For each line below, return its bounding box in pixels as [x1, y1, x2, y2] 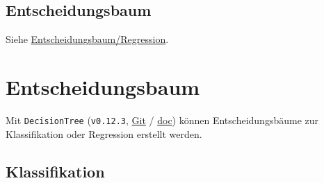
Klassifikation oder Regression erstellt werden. [6, 126, 202, 141]
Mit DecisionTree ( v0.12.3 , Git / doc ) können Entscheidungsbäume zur [6, 112, 319, 127]
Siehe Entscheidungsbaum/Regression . [6, 32, 169, 46]
